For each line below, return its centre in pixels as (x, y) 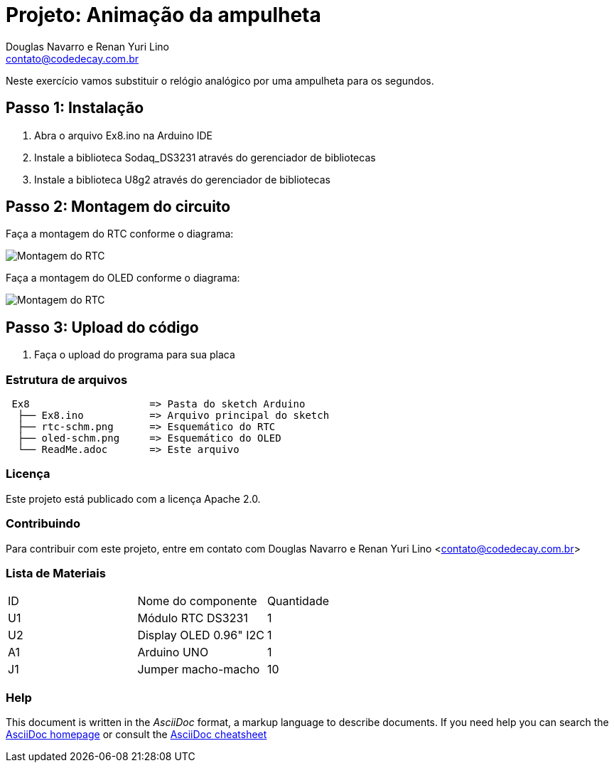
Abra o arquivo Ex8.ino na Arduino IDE (124, 135)
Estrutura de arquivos (67, 379)
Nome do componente (197, 601)
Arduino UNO (173, 652)
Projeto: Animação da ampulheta (163, 15)
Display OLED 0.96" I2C (201, 635)
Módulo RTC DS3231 (193, 618)
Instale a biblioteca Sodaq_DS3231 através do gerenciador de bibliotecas (205, 157)
